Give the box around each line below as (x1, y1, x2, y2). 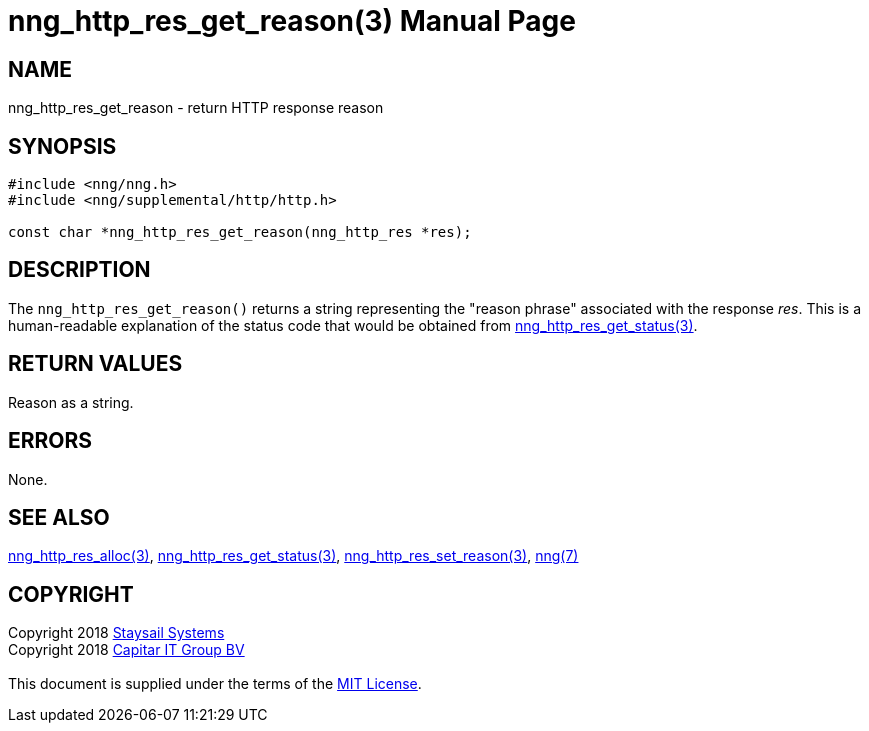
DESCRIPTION (8, 257, 151, 283)
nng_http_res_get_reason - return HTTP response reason (8, 99, 384, 117)
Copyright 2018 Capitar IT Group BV (8, 641, 245, 659)
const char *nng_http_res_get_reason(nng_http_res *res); (8, 224, 472, 241)
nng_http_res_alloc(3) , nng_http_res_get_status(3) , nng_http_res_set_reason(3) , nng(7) (8, 547, 579, 565)
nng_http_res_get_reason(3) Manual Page (8, 4, 576, 38)
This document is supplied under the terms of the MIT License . (8, 675, 422, 693)
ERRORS (8, 428, 93, 454)
